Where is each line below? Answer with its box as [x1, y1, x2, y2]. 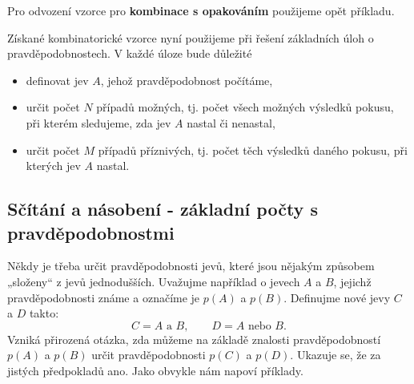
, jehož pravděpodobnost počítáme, [100, 71, 273, 88]
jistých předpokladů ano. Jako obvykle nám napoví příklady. [7, 362, 303, 378]
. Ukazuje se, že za [290, 346, 381, 363]
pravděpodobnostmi [7, 220, 175, 245]
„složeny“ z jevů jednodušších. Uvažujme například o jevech [7, 273, 300, 289]
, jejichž [333, 273, 372, 289]
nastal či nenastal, [187, 114, 275, 131]
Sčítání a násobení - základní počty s [7, 196, 318, 221]
